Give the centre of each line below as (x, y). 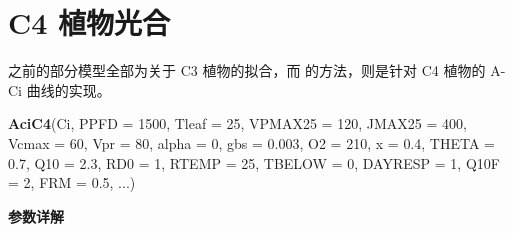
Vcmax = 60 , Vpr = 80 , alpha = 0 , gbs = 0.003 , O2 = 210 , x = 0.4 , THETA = (251, 142)
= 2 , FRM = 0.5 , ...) (72, 182)
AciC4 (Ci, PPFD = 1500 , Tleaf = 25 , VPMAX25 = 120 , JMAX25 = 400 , (237, 123)
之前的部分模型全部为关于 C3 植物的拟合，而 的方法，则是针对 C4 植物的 (247, 70)
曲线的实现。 (68, 89)
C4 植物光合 (89, 22)
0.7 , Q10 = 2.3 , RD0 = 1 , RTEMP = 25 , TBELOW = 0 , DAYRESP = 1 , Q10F (254, 162)
